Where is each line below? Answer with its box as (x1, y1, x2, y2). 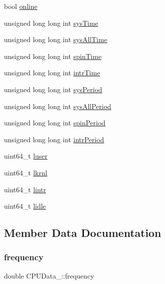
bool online (4, 1, 38, 11)
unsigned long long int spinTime (4, 51, 102, 61)
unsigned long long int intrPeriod (4, 134, 104, 144)
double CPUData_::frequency (4, 270, 94, 281)
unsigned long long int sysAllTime (4, 34, 108, 45)
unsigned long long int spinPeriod (4, 117, 106, 128)
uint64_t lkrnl (4, 167, 47, 177)
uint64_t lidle (4, 201, 46, 211)
